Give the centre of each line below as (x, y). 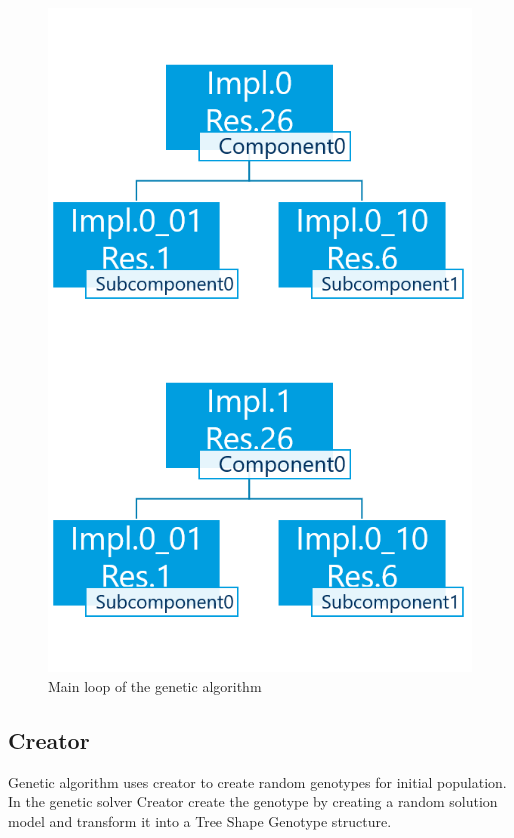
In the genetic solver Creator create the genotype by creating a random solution (253, 801)
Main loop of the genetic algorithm (155, 685)
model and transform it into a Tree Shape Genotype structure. (200, 820)
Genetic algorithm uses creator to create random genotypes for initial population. (257, 781)
